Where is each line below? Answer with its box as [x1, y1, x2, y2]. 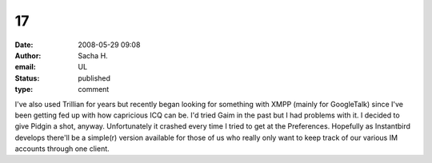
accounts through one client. [14, 144, 110, 153]
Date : [14, 40, 34, 50]
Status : [14, 73, 40, 83]
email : [14, 62, 36, 72]
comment [78, 85, 110, 94]
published [78, 73, 111, 83]
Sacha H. [78, 50, 108, 60]
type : [14, 85, 34, 94]
